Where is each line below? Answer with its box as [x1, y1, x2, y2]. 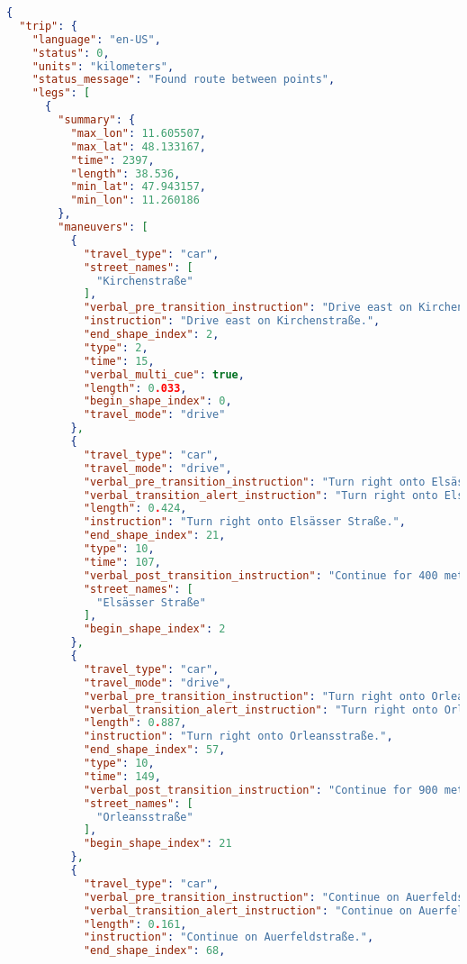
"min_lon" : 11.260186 [70, 194, 200, 207]
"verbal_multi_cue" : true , [83, 368, 245, 381]
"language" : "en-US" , [31, 32, 161, 46]
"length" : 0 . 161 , [83, 917, 187, 931]
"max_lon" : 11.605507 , [70, 126, 206, 140]
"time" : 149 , [83, 769, 161, 783]
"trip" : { [19, 19, 77, 32]
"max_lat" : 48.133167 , [70, 140, 206, 153]
